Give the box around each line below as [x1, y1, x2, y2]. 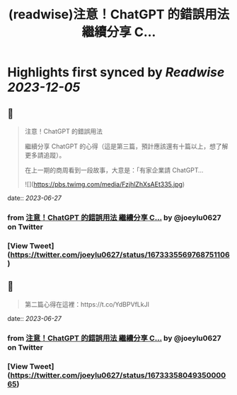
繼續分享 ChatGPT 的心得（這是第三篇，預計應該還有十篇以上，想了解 [24, 142, 229, 151]
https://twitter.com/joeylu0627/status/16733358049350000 [10, 370, 226, 380]
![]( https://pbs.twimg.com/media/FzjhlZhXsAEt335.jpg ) [24, 180, 185, 188]
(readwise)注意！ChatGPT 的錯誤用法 [8, 6, 230, 23]
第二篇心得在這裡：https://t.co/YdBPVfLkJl [24, 300, 150, 308]
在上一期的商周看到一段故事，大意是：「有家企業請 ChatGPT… [24, 166, 204, 174]
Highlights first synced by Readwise [7, 64, 225, 81]
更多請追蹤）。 [24, 151, 66, 159]
